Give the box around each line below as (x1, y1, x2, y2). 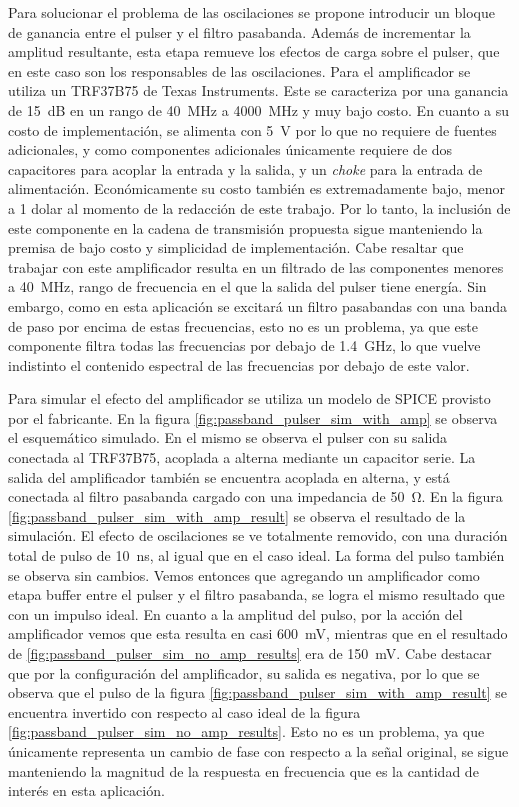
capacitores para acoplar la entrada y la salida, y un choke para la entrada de (8, 158, 483, 179)
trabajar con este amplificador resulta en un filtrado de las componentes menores (8, 256, 504, 277)
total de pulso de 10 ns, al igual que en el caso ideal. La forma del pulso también (8, 545, 505, 566)
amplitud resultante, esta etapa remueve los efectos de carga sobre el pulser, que (8, 41, 500, 62)
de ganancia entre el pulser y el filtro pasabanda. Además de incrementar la (8, 21, 471, 42)
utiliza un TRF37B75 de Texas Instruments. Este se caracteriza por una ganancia (8, 80, 509, 101)
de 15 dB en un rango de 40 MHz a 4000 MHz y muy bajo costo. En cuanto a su (8, 99, 510, 120)
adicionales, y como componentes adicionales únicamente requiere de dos (8, 139, 453, 160)
